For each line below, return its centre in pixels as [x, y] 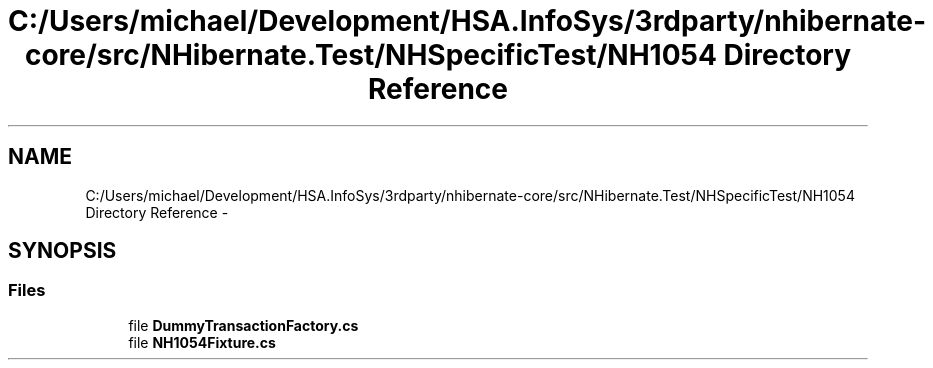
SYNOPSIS [62, 251]
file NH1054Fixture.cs [202, 342]
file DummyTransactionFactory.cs [243, 325]
